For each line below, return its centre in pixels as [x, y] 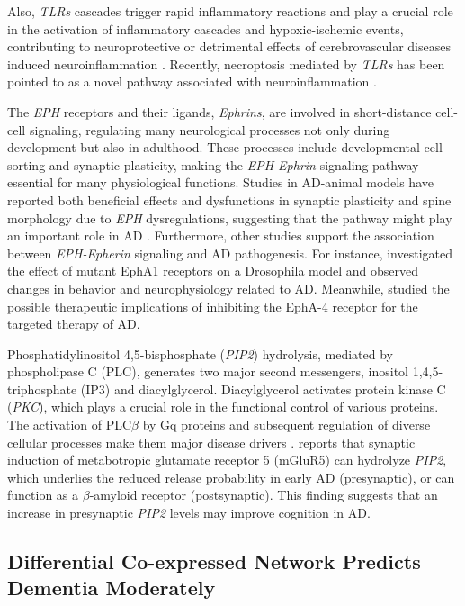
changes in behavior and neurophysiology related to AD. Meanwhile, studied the [228, 288]
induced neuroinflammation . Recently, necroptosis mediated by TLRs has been [226, 63]
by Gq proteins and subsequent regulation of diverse [286, 425]
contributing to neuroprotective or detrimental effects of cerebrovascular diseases [229, 46]
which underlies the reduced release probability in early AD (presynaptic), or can [231, 477]
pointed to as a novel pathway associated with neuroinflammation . [192, 81]
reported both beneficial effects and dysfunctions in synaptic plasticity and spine [229, 199]
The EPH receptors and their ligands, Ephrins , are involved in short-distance [219, 111]
